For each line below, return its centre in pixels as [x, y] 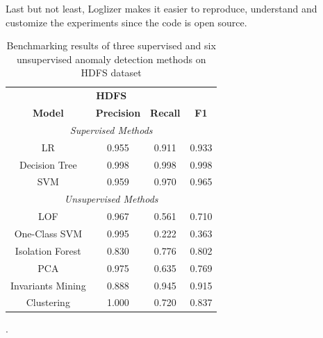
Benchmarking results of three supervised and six [111, 45]
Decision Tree [48, 164]
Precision [118, 113]
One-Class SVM [48, 233]
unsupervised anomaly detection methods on [111, 59]
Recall [165, 113]
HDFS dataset [111, 73]
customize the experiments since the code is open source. [126, 22]
